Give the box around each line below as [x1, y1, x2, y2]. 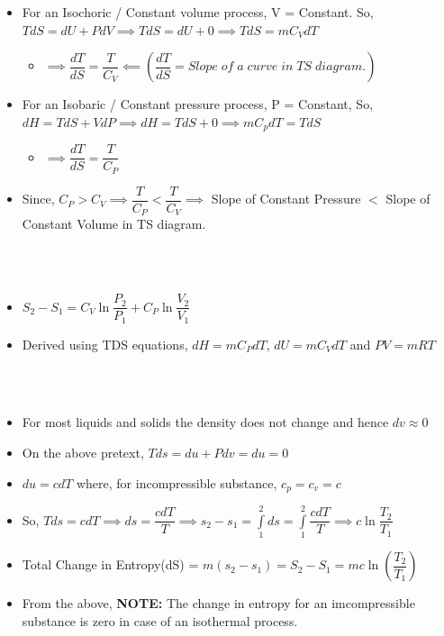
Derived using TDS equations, [22, 334, 188, 353]
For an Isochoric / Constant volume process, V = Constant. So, [22, 3, 374, 21]
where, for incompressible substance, [76, 473, 277, 492]
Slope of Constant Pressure [211, 189, 361, 208]
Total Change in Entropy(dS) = [22, 555, 199, 574]
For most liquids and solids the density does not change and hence [22, 413, 389, 432]
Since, [22, 189, 55, 208]
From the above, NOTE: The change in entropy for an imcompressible [22, 594, 415, 613]
